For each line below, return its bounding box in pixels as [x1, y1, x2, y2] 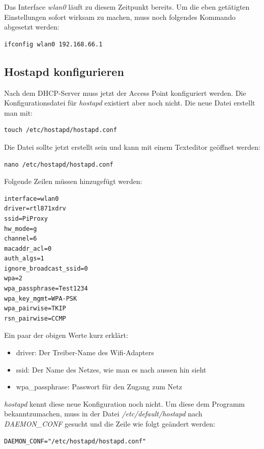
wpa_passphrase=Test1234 [4, 285, 88, 293]
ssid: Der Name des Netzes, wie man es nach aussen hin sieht [16, 364, 207, 375]
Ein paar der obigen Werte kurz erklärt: [4, 330, 128, 340]
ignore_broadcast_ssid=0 [4, 265, 88, 272]
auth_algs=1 [4, 255, 44, 262]
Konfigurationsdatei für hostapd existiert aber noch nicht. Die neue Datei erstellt [4, 97, 255, 108]
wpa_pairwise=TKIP [4, 305, 66, 312]
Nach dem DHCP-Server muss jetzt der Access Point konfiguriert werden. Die [4, 87, 246, 98]
